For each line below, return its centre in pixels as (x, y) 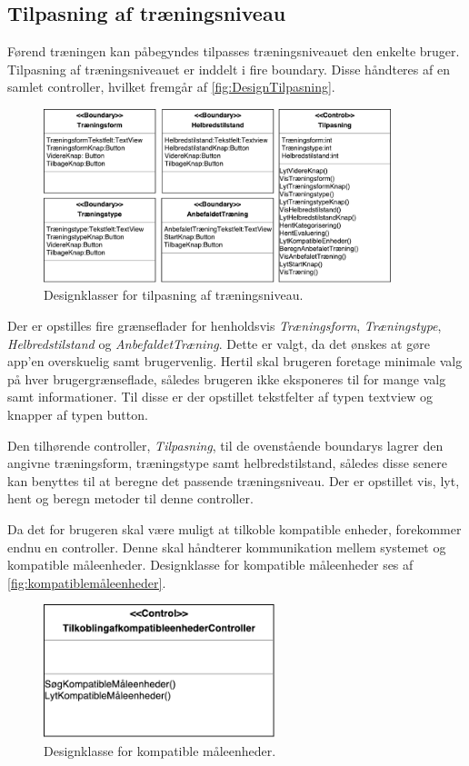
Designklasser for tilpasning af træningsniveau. (174, 295)
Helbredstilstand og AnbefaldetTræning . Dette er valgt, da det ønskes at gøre (219, 343)
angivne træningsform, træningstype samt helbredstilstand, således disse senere (227, 463)
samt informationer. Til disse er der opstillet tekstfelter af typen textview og (220, 397)
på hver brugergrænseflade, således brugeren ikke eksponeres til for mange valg (227, 378)
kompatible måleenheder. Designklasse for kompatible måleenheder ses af (210, 565)
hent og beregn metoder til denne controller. (130, 498)
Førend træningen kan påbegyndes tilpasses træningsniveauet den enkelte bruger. (234, 51)
